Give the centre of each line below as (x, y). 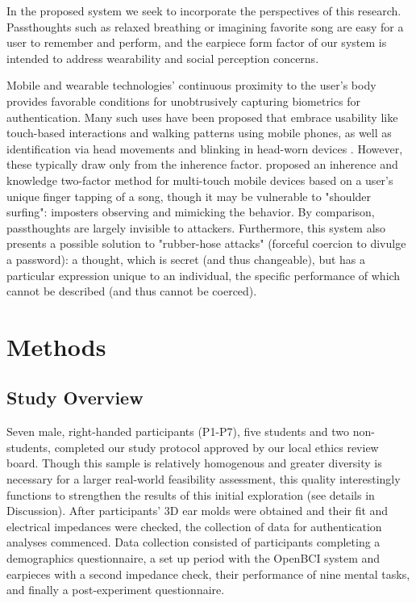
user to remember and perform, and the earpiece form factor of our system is (197, 42)
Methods (56, 346)
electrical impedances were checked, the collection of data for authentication (194, 526)
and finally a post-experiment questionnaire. (116, 590)
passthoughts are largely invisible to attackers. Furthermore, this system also (196, 227)
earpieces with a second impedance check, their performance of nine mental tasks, (208, 574)
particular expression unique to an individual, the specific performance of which (204, 275)
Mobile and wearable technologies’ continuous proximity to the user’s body (191, 85)
